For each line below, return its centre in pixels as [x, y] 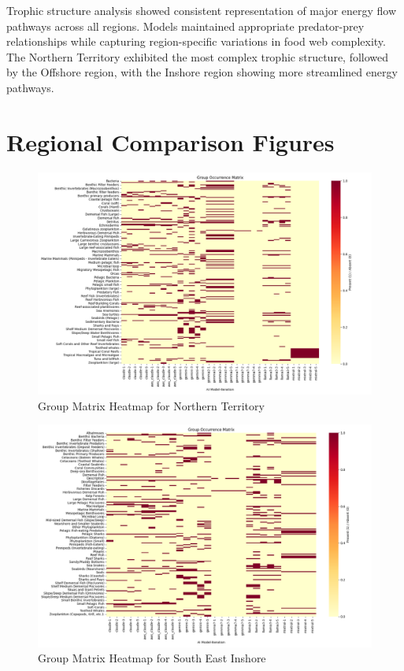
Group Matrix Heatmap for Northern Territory [151, 405]
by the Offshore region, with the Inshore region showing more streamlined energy [202, 72]
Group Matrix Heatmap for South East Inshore [152, 658]
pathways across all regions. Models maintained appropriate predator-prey [185, 26]
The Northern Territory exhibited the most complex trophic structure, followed [198, 56]
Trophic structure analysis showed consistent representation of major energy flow [202, 10]
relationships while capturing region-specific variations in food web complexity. [196, 41]
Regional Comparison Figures [170, 141]
